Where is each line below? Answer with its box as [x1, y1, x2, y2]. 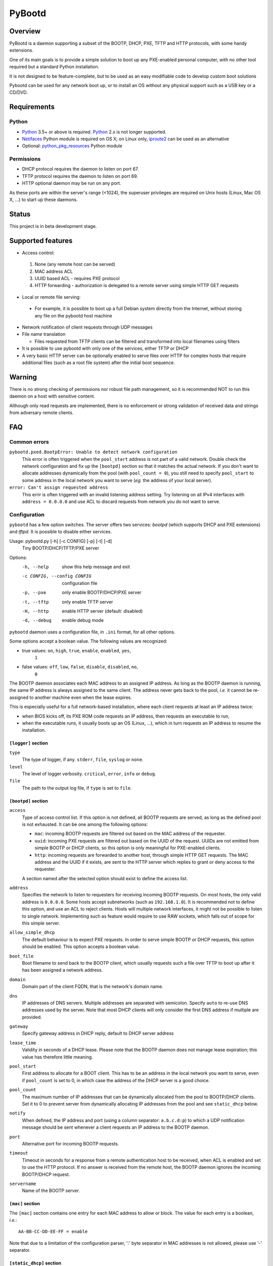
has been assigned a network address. [22, 967, 103, 973]
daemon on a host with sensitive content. [9, 393, 96, 400]
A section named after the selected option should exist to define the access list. [22, 875, 188, 881]
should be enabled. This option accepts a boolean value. [22, 943, 140, 949]
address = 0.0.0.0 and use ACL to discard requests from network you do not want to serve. [22, 498, 220, 504]
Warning [9, 373, 37, 381]
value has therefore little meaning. [22, 1054, 93, 1060]
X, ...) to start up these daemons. [9, 196, 78, 203]
